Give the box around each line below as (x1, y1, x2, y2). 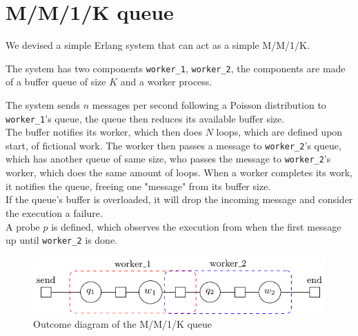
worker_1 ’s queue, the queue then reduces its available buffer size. (6, 111, 285, 125)
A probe (6, 219, 40, 233)
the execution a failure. (6, 205, 103, 220)
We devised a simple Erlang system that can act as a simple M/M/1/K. (6, 38, 310, 52)
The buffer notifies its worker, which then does (6, 125, 202, 139)
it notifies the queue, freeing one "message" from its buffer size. (6, 178, 271, 193)
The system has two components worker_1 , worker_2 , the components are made (6, 61, 346, 75)
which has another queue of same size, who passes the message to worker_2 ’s (6, 151, 331, 166)
